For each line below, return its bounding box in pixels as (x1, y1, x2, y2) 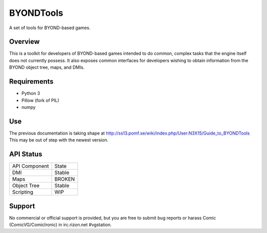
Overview (9, 38, 40, 46)
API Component (12, 163, 49, 170)
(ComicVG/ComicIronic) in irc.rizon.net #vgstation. (9, 222, 112, 228)
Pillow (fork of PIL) (21, 97, 59, 103)
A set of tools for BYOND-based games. (9, 25, 91, 31)
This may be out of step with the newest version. (9, 137, 109, 143)
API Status (9, 150, 43, 158)
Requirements (9, 77, 54, 86)
